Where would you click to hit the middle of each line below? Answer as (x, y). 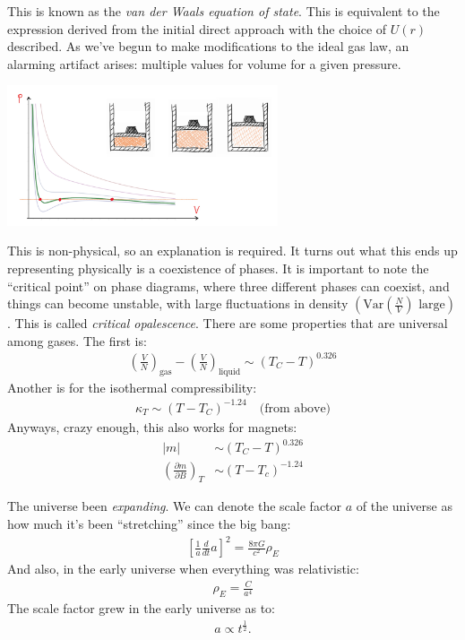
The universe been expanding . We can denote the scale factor (175, 506)
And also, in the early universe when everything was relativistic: (183, 569)
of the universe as (404, 506)
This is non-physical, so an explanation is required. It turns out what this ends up (232, 251)
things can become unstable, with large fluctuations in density (178, 303)
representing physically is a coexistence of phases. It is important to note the (218, 268)
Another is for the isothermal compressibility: (132, 387)
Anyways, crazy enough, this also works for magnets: (152, 426)
